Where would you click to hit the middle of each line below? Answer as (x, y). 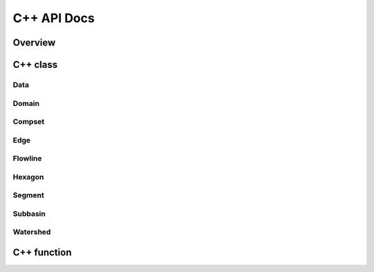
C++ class (35, 65)
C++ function (42, 253)
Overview (34, 43)
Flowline (27, 158)
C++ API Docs (54, 18)
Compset (29, 122)
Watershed (32, 232)
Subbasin (29, 213)
